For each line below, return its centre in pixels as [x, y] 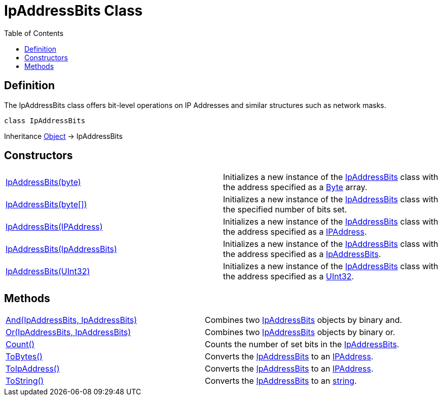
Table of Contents [34, 33]
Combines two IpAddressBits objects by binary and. [304, 320]
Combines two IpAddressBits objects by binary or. [300, 332]
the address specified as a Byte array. [295, 187]
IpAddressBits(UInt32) [48, 271]
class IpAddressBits [45, 120]
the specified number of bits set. [285, 210]
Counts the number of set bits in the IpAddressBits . [302, 344]
